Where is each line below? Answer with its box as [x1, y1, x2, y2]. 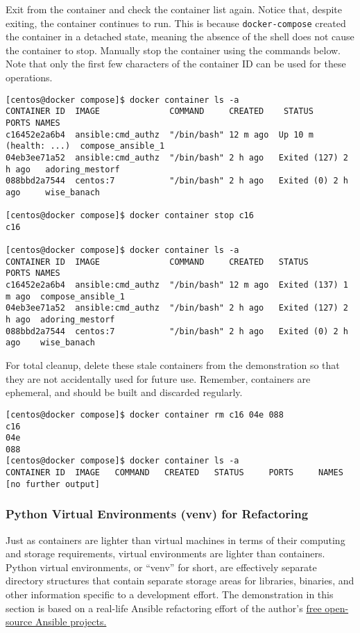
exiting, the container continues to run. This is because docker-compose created [6, 15, 346, 30]
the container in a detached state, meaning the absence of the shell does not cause [6, 29, 354, 44]
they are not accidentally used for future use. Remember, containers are [6, 371, 311, 386]
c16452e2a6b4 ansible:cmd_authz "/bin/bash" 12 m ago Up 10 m [6, 129, 314, 140]
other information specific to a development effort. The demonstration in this [6, 587, 334, 602]
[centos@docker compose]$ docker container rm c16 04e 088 [6, 409, 284, 420]
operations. [6, 70, 53, 85]
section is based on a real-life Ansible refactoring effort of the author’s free [6, 600, 322, 615]
